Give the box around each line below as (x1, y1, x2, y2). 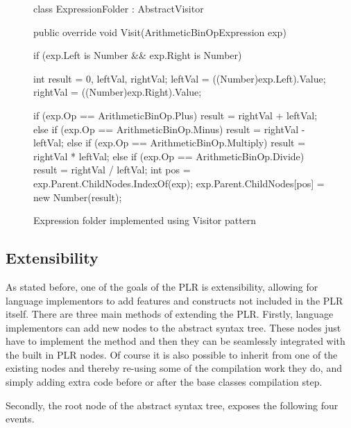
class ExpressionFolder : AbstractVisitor (33, 1, 204, 15)
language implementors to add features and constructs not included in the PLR (6, 293, 343, 307)
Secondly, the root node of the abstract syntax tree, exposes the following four (6, 397, 339, 412)
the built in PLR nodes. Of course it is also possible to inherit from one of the (6, 347, 338, 361)
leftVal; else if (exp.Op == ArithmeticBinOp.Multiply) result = (33, 135, 306, 150)
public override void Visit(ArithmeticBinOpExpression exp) (33, 24, 286, 39)
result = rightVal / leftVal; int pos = (33, 162, 191, 177)
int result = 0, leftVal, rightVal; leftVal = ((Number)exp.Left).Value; (33, 71, 326, 85)
